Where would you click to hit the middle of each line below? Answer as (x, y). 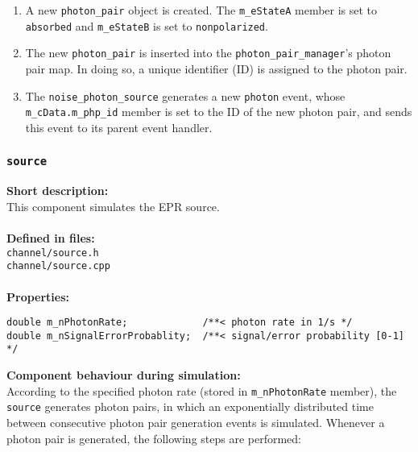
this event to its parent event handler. (119, 127)
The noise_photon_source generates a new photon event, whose (185, 95)
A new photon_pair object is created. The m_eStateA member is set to (201, 10)
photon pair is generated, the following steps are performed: (154, 438)
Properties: (38, 296)
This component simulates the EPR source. (113, 206)
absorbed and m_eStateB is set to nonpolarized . (147, 25)
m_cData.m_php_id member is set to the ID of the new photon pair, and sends (219, 112)
